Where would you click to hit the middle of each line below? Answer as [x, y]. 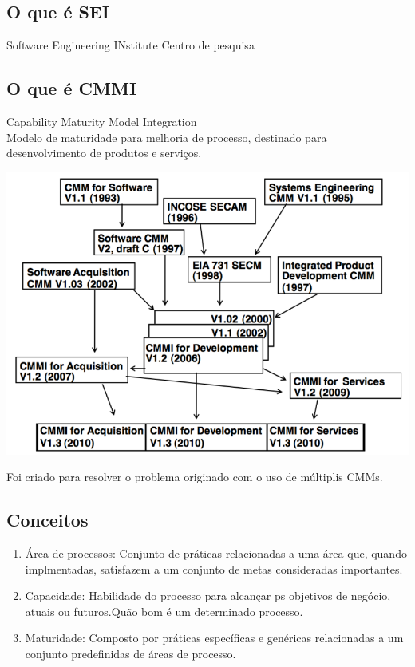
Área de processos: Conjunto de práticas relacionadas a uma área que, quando [216, 553]
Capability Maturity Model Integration [102, 121]
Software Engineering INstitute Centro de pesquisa [130, 45]
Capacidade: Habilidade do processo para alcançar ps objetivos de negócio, [208, 596]
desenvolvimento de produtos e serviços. [104, 153]
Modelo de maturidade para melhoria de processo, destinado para [167, 137]
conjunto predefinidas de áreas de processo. [130, 653]
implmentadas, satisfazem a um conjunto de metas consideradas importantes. [214, 568]
